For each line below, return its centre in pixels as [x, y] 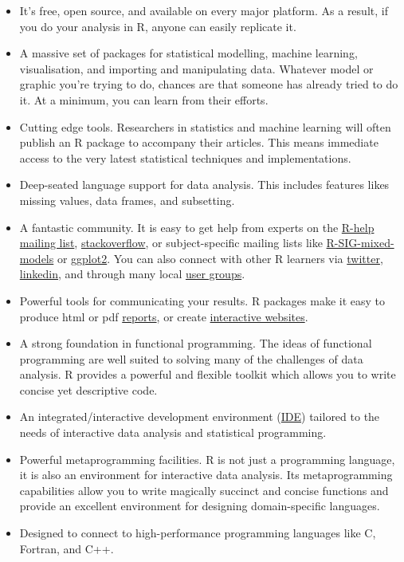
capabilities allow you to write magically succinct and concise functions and [204, 490]
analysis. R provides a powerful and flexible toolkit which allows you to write [208, 374]
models [37, 258]
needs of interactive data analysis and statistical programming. [173, 432]
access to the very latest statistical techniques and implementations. [185, 157]
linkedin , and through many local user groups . [132, 274]
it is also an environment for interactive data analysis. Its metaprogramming [206, 475]
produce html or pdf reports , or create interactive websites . [164, 316]
